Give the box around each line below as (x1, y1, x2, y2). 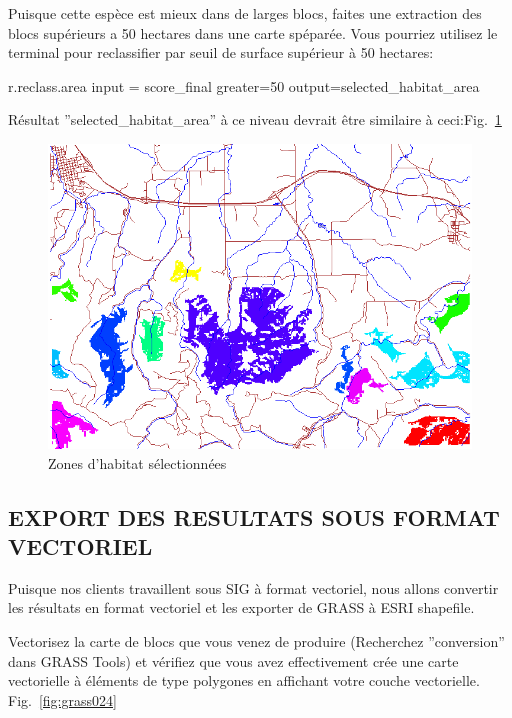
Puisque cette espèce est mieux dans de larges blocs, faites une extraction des (8, 3, 482, 23)
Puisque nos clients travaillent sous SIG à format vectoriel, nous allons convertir (8, 577, 499, 598)
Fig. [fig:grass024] (8, 689, 117, 710)
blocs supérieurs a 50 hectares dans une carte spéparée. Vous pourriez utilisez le (8, 22, 498, 43)
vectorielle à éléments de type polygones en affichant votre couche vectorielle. (8, 670, 480, 691)
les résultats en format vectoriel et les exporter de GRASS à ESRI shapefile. (8, 597, 475, 618)
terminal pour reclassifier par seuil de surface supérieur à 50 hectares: (8, 42, 434, 63)
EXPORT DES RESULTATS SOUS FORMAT (8, 501, 500, 532)
